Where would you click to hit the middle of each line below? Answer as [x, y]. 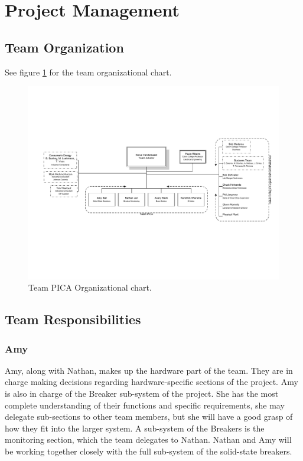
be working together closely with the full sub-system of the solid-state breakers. [149, 451]
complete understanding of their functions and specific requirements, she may [145, 405]
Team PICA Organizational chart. [90, 287]
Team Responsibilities [73, 319]
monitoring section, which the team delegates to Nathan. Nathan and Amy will [148, 439]
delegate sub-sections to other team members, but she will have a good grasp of [149, 416]
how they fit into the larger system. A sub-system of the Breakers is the [135, 428]
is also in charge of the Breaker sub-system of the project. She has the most [142, 394]
